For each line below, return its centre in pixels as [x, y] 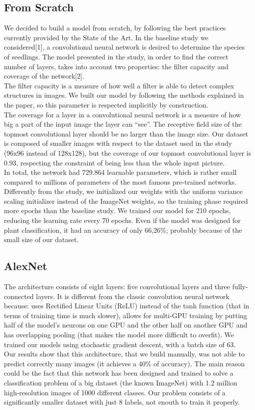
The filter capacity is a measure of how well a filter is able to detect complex [119, 85]
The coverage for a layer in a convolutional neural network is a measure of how [122, 114]
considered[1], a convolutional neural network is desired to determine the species [124, 47]
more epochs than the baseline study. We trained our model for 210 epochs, [117, 210]
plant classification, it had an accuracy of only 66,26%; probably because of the [123, 230]
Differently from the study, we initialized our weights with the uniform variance [123, 191]
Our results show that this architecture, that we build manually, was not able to [124, 354]
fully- [240, 287]
